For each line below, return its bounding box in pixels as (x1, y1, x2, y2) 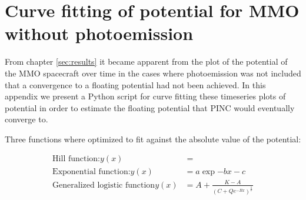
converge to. (5, 113, 48, 125)
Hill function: (52, 155, 101, 164)
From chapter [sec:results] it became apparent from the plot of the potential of (5, 55, 288, 68)
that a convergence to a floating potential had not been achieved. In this (5, 78, 266, 91)
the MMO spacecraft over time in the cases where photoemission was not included (5, 66, 301, 79)
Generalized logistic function (52, 181, 155, 189)
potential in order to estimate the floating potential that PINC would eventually (5, 101, 295, 114)
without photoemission (5, 21, 194, 45)
